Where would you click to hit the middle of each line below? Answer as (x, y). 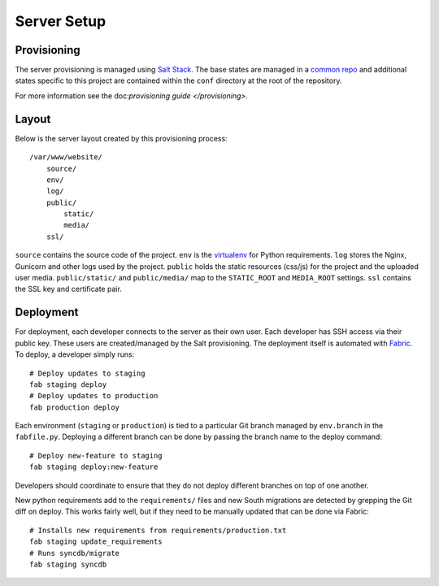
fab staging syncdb (68, 564)
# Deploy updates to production (94, 396)
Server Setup (61, 21)
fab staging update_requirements (96, 542)
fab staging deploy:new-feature (94, 467)
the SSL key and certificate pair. (68, 289)
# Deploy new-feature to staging (96, 456)
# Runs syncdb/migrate (75, 553)
